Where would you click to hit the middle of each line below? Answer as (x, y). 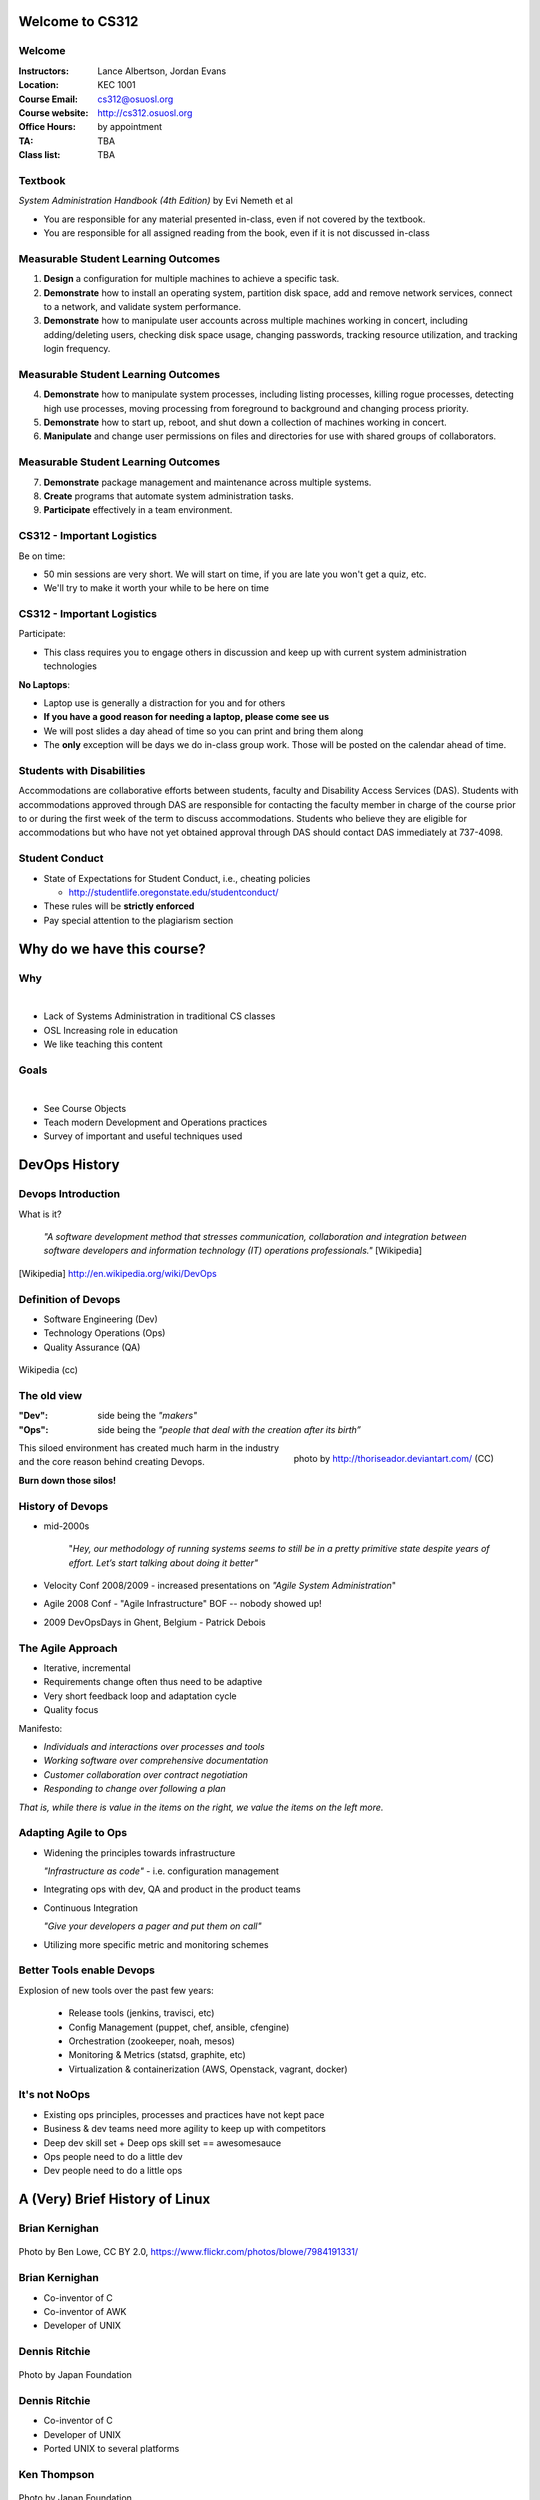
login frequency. (77, 349)
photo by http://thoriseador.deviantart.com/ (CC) (393, 1458)
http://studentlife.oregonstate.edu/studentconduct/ (173, 892)
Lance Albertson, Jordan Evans (162, 71)
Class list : (39, 155)
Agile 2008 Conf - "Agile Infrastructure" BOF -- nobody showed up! (182, 1604)
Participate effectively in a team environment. (138, 510)
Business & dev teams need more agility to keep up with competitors (185, 2129)
